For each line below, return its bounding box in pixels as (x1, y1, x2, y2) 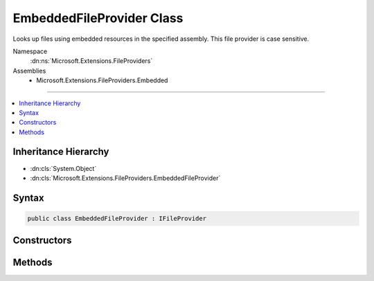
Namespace (12, 47, 48, 55)
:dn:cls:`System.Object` (30, 164, 97, 172)
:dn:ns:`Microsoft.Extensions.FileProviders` (30, 57, 153, 65)
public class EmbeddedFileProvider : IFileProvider (27, 215, 207, 222)
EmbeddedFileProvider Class (12, 10, 184, 26)
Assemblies (12, 66, 46, 75)
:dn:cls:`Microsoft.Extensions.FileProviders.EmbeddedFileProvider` (30, 174, 221, 182)
